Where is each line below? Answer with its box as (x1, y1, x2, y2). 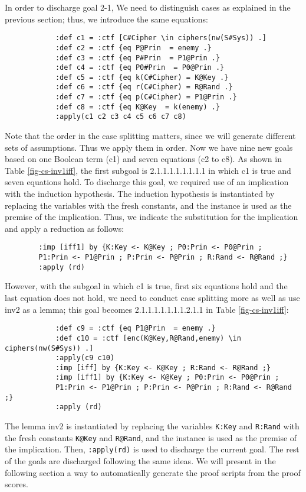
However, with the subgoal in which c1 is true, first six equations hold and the (5, 280, 288, 292)
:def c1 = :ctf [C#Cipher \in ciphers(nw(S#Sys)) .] (55, 34, 266, 43)
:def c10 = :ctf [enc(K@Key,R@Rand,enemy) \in (55, 334, 241, 342)
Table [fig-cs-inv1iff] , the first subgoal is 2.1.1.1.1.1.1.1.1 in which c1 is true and (5, 164, 291, 176)
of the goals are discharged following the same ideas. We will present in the (5, 455, 276, 467)
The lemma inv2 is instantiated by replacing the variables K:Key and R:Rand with (5, 420, 300, 432)
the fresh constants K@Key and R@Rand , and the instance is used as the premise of (5, 431, 297, 444)
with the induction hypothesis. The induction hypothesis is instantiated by (5, 187, 275, 200)
